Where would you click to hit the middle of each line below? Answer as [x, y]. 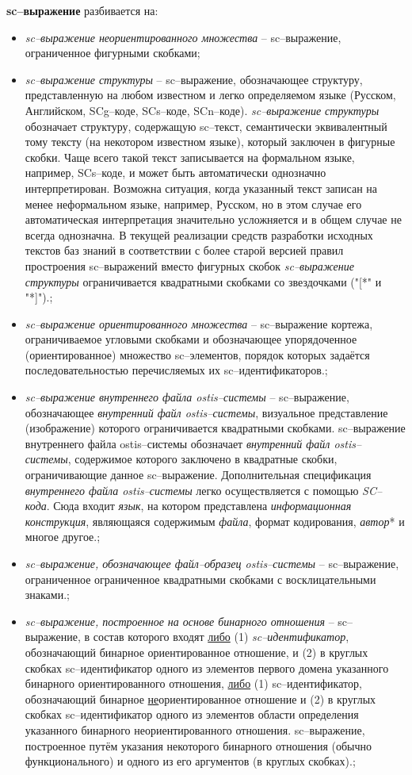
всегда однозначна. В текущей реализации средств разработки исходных [199, 234]
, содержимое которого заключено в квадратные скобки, [202, 459]
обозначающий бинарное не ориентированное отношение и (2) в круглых [200, 698]
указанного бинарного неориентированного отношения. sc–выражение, [195, 729]
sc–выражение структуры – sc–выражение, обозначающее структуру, [194, 79]
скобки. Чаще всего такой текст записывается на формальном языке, [190, 157]
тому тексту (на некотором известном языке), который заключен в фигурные [210, 142]
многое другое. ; [63, 537]
